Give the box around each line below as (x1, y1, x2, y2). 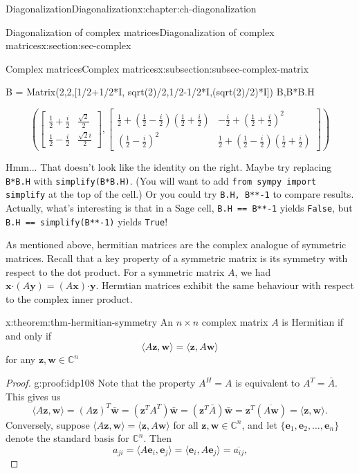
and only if (6, 328, 52, 342)
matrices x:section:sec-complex (6, 38, 131, 53)
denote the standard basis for (6, 431, 129, 445)
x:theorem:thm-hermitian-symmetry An (6, 315, 174, 329)
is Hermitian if (282, 315, 344, 329)
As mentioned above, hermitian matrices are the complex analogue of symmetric (6, 237, 347, 252)
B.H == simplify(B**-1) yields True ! (6, 214, 168, 228)
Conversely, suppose (6, 417, 90, 432)
